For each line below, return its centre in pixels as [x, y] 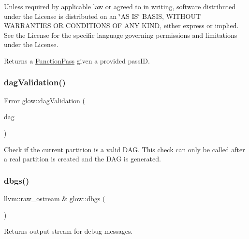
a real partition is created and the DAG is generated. [82, 159]
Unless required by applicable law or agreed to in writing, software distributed [120, 6]
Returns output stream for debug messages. [68, 231]
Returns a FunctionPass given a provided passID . [77, 60]
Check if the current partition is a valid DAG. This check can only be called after [124, 149]
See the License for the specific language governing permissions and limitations [121, 35]
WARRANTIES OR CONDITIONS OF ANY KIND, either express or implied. [121, 25]
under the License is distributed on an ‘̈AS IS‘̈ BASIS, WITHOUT [103, 16]
